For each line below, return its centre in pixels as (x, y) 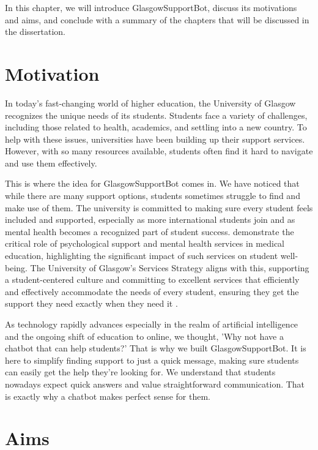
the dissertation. (35, 32)
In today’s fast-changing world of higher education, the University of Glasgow (150, 103)
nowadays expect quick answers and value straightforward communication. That (155, 384)
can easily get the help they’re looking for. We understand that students (140, 372)
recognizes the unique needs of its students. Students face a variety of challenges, (156, 115)
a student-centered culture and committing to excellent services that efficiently (152, 279)
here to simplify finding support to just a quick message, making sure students (152, 360)
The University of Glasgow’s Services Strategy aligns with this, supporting (170, 267)
